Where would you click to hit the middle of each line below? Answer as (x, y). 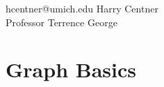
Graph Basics (71, 69)
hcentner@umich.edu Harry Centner (82, 8)
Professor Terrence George (61, 22)
